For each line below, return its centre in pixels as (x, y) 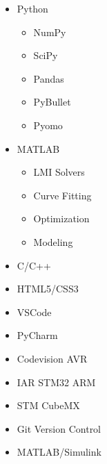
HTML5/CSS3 (48, 289)
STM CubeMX (48, 405)
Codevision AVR (52, 358)
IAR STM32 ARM (56, 382)
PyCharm (37, 335)
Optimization (61, 218)
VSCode (34, 312)
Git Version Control (59, 428)
